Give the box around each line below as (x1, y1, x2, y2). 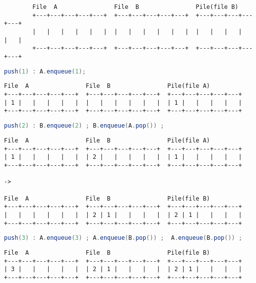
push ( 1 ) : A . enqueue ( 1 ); (4, 68, 86, 75)
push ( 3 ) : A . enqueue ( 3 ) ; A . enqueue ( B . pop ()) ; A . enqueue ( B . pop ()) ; (4, 234, 243, 242)
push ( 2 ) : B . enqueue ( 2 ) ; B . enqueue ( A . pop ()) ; (4, 122, 164, 130)
